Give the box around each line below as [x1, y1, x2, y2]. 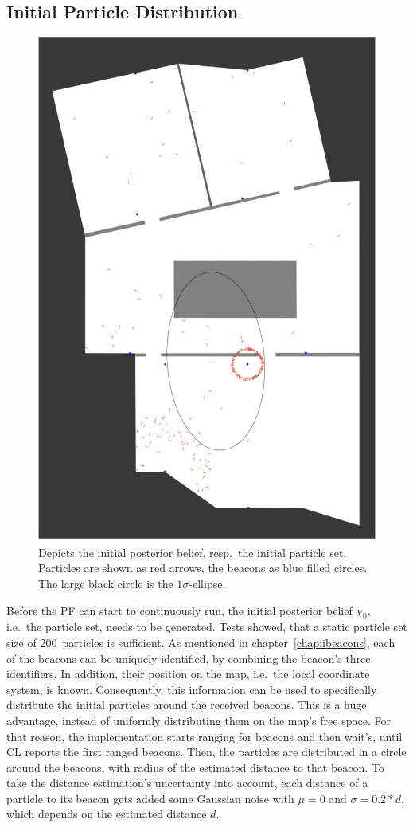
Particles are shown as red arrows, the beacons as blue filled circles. [38, 559, 368, 576]
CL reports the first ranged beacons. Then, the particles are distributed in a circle [6, 743, 407, 760]
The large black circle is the [38, 574, 173, 591]
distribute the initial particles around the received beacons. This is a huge [6, 696, 367, 713]
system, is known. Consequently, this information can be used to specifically [6, 680, 377, 697]
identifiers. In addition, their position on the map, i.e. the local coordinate [6, 665, 370, 682]
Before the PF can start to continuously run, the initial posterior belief [6, 602, 353, 618]
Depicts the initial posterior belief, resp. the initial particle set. [38, 543, 347, 560]
